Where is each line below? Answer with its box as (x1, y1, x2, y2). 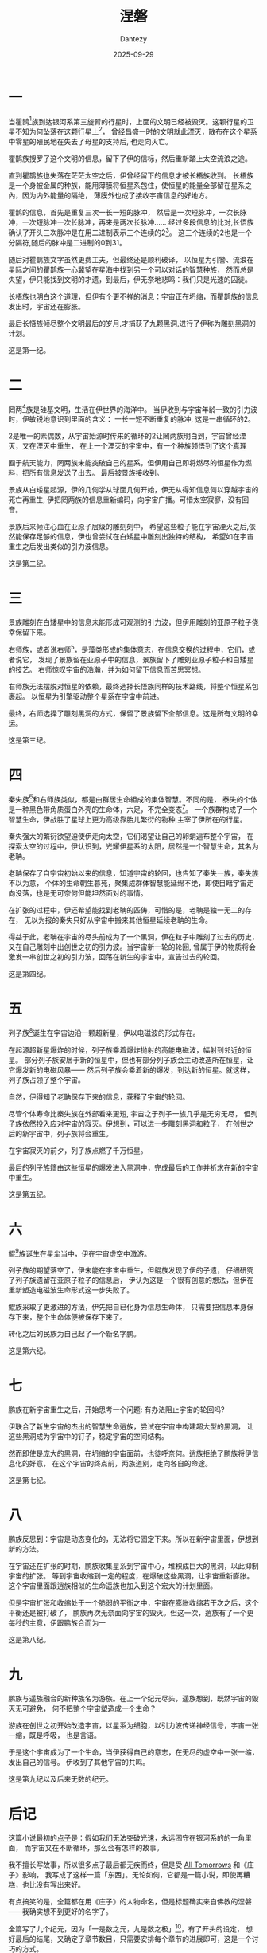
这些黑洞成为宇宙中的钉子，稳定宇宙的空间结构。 (8, 1432, 168, 1441)
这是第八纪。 (8, 1635, 50, 1645)
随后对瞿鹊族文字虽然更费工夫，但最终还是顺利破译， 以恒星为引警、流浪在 (8, 254, 254, 264)
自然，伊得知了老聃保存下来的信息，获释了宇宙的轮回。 (8, 1092, 189, 1101)
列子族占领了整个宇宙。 (8, 1075, 85, 1084)
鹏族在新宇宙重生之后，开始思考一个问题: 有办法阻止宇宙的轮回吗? (8, 1405, 225, 1414)
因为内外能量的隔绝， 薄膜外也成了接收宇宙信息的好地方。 (21, 190, 212, 200)
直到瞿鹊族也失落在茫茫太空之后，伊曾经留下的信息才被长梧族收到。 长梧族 (8, 171, 254, 180)
